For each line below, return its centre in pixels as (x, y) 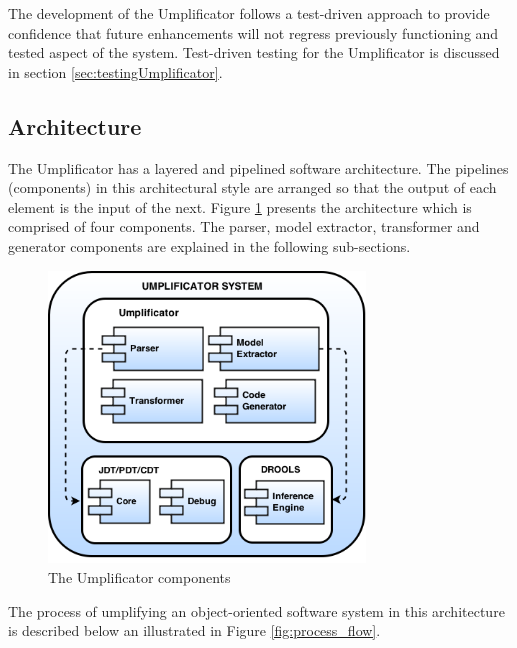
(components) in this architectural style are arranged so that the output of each (252, 187)
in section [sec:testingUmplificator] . (115, 71)
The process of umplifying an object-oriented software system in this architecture (256, 610)
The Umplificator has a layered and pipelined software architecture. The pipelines (258, 167)
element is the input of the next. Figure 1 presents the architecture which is (240, 206)
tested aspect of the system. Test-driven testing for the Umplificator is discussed (254, 52)
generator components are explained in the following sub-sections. (209, 245)
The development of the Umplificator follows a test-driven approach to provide (249, 13)
